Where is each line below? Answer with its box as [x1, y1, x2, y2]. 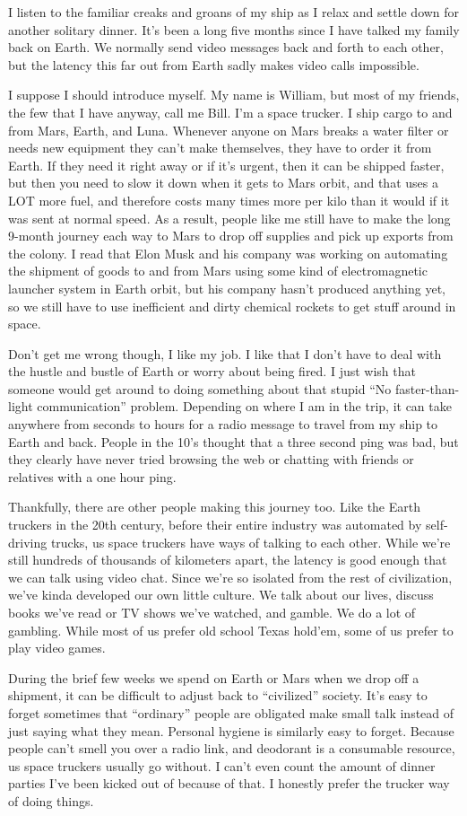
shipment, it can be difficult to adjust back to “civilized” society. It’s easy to [8, 686, 428, 705]
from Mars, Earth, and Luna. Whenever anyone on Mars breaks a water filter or [8, 120, 449, 139]
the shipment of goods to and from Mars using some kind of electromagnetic [8, 261, 428, 280]
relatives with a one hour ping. [8, 467, 177, 486]
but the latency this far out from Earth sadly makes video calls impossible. [8, 55, 419, 74]
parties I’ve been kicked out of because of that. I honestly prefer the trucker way [8, 774, 450, 793]
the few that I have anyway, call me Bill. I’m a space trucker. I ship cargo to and [8, 102, 453, 121]
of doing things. [8, 791, 94, 810]
